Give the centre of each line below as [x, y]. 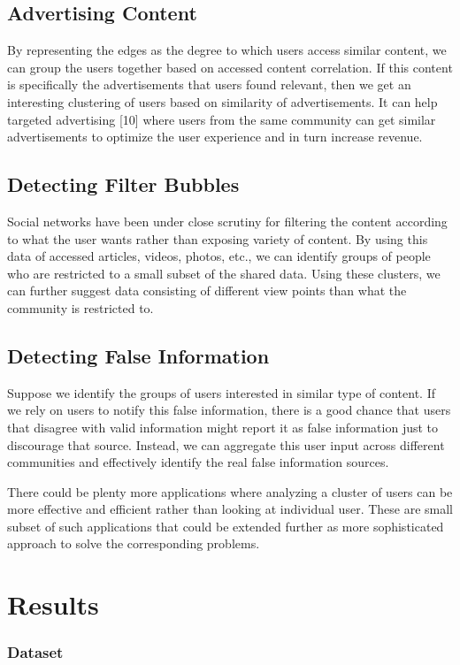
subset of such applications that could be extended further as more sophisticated [226, 526]
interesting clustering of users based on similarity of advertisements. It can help [222, 101]
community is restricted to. [80, 307]
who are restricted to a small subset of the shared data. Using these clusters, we [224, 273]
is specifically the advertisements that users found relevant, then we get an [209, 84]
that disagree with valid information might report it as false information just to [223, 427]
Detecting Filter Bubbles [123, 184]
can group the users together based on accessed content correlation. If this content [230, 67]
